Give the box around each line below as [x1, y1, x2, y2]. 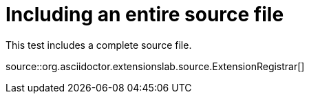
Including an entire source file [6, 3, 284, 26]
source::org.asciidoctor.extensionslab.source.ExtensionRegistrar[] [6, 60, 305, 72]
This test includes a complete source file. [6, 38, 192, 51]
